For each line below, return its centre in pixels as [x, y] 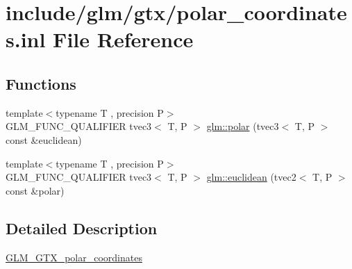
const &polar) [35, 190]
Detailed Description [82, 228]
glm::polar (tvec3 [243, 126]
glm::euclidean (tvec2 [251, 177]
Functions [41, 83]
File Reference [123, 39]
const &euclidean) [44, 139]
